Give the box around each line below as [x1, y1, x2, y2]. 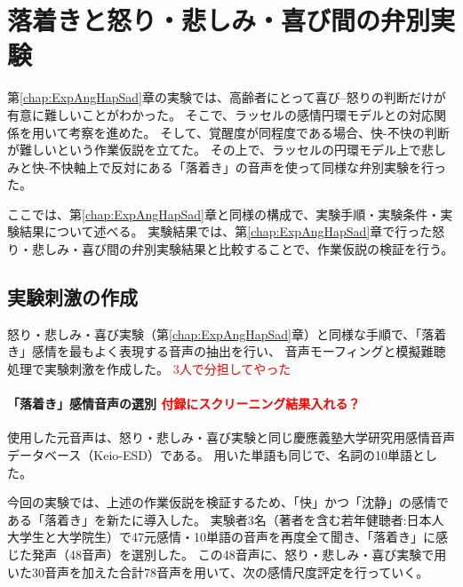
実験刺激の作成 [7, 283, 138, 311]
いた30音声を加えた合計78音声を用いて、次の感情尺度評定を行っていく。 [7, 562, 429, 581]
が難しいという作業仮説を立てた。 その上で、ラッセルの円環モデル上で [7, 140, 422, 159]
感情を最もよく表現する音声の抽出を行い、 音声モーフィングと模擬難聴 [31, 342, 446, 361]
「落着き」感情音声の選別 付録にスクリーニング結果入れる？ [7, 394, 361, 413]
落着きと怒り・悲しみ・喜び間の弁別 [7, 2, 431, 38]
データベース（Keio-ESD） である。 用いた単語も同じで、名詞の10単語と [7, 446, 425, 464]
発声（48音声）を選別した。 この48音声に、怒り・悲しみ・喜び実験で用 [31, 545, 447, 563]
